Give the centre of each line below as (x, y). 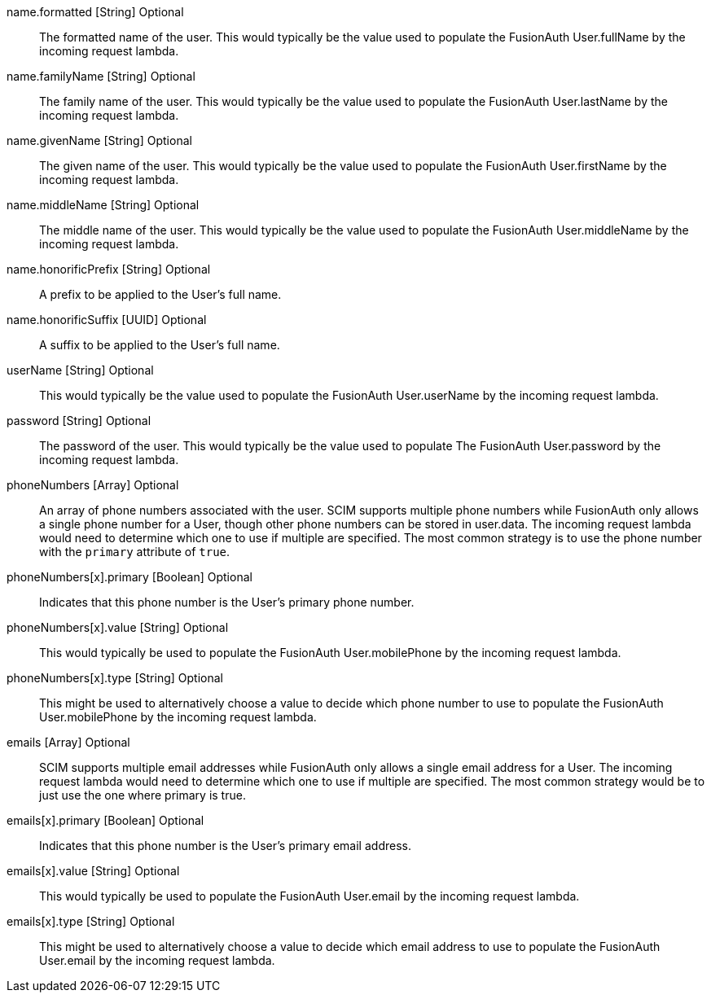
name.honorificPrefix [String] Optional (109, 269)
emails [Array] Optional (68, 742)
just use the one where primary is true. (143, 795)
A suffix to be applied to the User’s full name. (160, 345)
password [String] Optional (79, 421)
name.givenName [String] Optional (99, 140)
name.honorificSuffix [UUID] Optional (107, 320)
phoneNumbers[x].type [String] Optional (115, 678)
